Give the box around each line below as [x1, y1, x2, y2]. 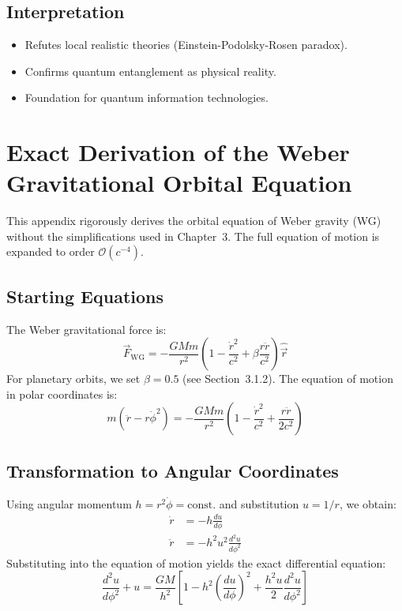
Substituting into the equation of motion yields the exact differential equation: [6, 554, 386, 571]
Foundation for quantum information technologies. [24, 89, 269, 106]
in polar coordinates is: [6, 385, 118, 402]
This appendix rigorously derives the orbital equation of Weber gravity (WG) [6, 212, 381, 229]
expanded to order [6, 243, 95, 260]
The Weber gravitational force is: [6, 320, 167, 337]
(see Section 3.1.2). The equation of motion [182, 370, 393, 387]
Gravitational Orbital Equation [6, 167, 352, 199]
